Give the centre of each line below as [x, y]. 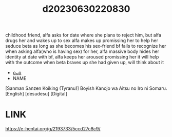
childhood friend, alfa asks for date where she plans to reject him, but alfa [83, 35]
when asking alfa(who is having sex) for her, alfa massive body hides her [82, 51]
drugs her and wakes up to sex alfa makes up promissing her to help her [82, 41]
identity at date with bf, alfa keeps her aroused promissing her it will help [82, 57]
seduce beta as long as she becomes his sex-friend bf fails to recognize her [86, 46]
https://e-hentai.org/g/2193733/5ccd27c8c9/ [53, 129]
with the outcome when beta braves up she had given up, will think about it [85, 63]
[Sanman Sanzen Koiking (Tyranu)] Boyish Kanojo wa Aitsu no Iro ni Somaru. [86, 88]
